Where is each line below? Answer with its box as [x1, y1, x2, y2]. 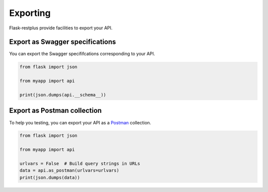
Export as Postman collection [9, 106, 102, 115]
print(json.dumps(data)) [19, 175, 80, 180]
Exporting [9, 7, 51, 18]
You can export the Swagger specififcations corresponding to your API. [9, 51, 155, 57]
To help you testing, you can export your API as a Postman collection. [9, 119, 151, 125]
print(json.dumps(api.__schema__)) [19, 92, 106, 97]
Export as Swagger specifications [9, 38, 116, 46]
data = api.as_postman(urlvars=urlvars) [19, 168, 119, 174]
